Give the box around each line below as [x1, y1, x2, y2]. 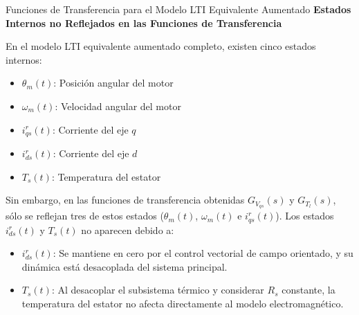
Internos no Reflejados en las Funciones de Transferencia [6, 15, 282, 30]
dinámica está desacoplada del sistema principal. [21, 259, 228, 273]
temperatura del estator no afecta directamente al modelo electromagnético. [21, 296, 344, 310]
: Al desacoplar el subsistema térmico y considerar [51, 282, 264, 297]
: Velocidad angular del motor [55, 98, 181, 113]
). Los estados [275, 208, 334, 223]
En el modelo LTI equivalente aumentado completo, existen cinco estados [6, 39, 316, 53]
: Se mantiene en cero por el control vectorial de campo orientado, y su [53, 246, 353, 260]
